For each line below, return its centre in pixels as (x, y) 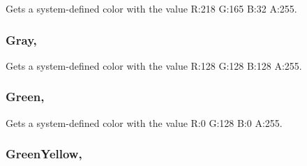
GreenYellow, (44, 154)
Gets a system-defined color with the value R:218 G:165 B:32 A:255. (151, 8)
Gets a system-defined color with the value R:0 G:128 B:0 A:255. (144, 122)
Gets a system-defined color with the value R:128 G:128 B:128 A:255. (154, 65)
